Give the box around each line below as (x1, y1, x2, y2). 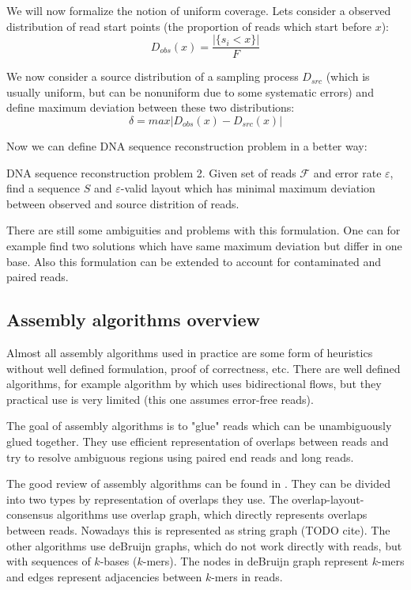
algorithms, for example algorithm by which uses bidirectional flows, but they (6, 375, 382, 392)
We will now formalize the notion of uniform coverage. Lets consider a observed (6, 2, 391, 18)
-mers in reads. (211, 568, 283, 584)
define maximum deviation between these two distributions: (6, 99, 295, 116)
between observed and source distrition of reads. (6, 195, 239, 211)
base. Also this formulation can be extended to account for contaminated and (6, 253, 381, 269)
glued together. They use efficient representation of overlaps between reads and (6, 432, 389, 449)
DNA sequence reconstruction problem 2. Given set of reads (6, 164, 296, 181)
